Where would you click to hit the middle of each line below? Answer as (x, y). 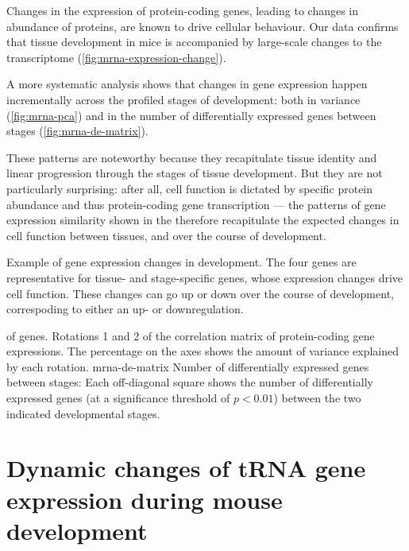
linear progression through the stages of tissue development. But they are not (195, 173)
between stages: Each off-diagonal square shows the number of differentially (190, 382)
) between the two (317, 398)
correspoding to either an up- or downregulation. (125, 309)
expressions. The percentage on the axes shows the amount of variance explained (203, 351)
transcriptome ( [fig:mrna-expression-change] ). (116, 57)
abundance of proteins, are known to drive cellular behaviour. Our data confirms (203, 26)
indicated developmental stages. (83, 413)
